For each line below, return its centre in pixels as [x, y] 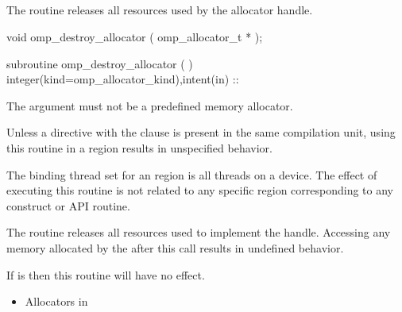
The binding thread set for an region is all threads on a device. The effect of [192, 174]
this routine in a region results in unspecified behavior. [139, 147]
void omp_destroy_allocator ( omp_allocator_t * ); [135, 36]
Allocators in [56, 301]
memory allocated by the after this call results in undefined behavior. [175, 247]
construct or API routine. [68, 205]
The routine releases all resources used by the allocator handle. [160, 10]
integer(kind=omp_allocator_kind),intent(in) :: [123, 79]
